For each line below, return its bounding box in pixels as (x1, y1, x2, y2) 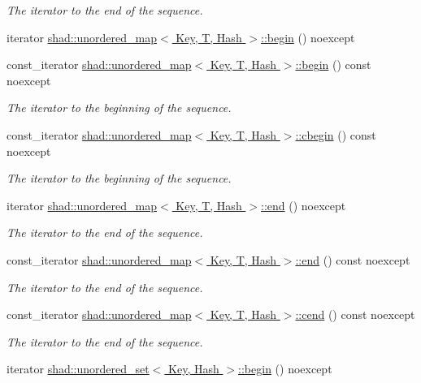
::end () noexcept (261, 196, 346, 213)
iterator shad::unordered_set (7, 360, 150, 377)
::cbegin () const (295, 126, 376, 143)
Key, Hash (168, 360, 219, 377)
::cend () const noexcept (295, 306, 415, 323)
